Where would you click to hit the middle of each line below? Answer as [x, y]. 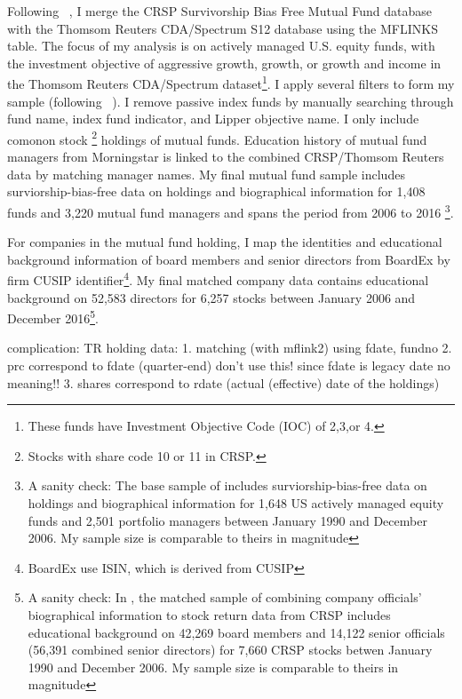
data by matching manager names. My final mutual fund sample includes [206, 174]
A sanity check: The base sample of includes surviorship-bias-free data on [227, 485]
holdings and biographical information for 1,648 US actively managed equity [236, 502]
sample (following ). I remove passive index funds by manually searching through [231, 101]
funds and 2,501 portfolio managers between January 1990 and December [227, 520]
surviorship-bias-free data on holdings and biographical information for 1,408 [216, 191]
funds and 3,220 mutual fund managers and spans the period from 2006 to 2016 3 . [231, 210]
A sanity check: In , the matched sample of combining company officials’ [225, 597]
